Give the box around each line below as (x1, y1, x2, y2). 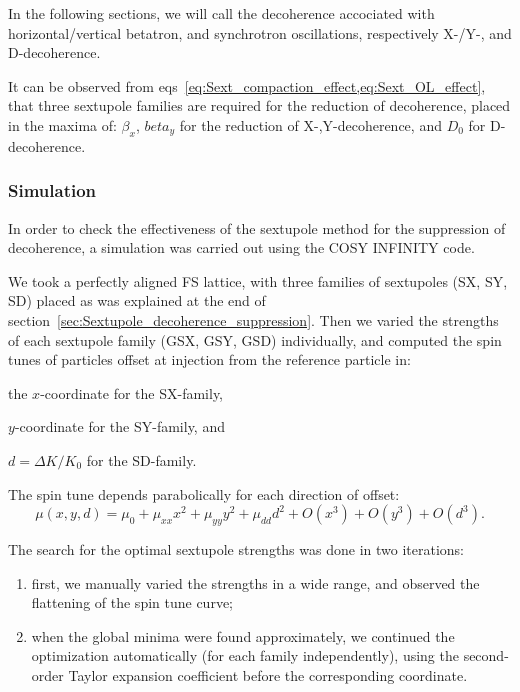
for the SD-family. (86, 449, 197, 470)
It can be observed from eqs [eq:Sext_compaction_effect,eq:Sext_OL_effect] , (8, 75, 486, 96)
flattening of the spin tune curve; (31, 592, 233, 613)
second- (463, 645, 509, 666)
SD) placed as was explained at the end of (8, 290, 266, 311)
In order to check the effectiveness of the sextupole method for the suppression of (8, 217, 506, 238)
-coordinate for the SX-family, (40, 382, 224, 403)
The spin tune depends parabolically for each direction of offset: (8, 483, 400, 504)
